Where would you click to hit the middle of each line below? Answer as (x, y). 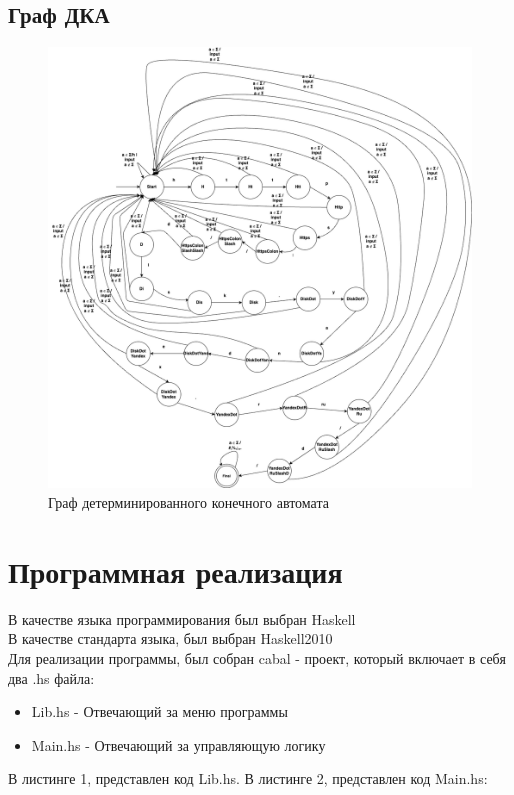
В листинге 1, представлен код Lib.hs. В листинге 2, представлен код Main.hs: (248, 778)
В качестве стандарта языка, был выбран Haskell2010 (170, 638)
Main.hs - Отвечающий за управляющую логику (178, 744)
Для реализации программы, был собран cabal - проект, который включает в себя (257, 657)
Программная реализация (175, 570)
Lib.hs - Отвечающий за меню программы (159, 711)
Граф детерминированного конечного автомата (188, 502)
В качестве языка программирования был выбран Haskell (182, 618)
